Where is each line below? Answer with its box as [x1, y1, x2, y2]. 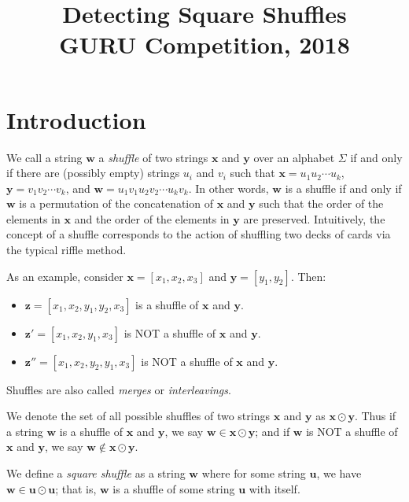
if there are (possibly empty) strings [6, 164, 180, 181]
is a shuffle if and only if [285, 179, 402, 196]
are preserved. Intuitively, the [243, 210, 385, 227]
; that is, [55, 480, 97, 496]
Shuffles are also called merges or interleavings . [6, 381, 231, 397]
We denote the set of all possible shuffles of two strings [6, 408, 270, 424]
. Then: [290, 268, 326, 284]
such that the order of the [259, 195, 384, 212]
